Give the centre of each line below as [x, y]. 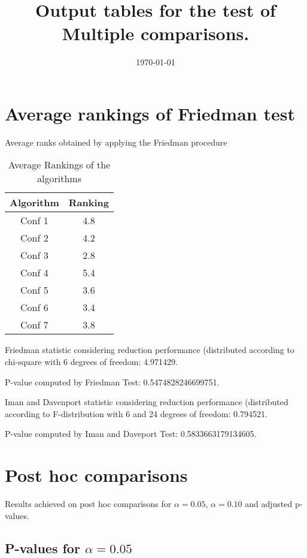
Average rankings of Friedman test [150, 113]
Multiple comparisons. [156, 33]
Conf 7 [34, 325]
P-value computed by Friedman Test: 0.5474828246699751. [112, 381]
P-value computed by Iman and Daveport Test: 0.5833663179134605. [131, 434]
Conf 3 [34, 255]
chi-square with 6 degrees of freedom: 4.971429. [91, 362]
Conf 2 [34, 238]
